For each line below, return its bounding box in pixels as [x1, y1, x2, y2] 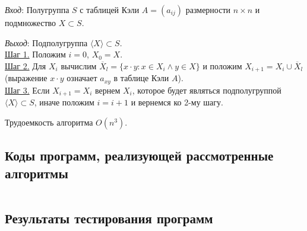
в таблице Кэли [113, 72, 169, 84]
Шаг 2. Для [5, 59, 46, 72]
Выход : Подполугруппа [5, 36, 88, 49]
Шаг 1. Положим [5, 48, 66, 60]
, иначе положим [34, 96, 94, 108]
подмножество [5, 17, 56, 28]
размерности [185, 4, 231, 15]
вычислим [61, 59, 97, 72]
